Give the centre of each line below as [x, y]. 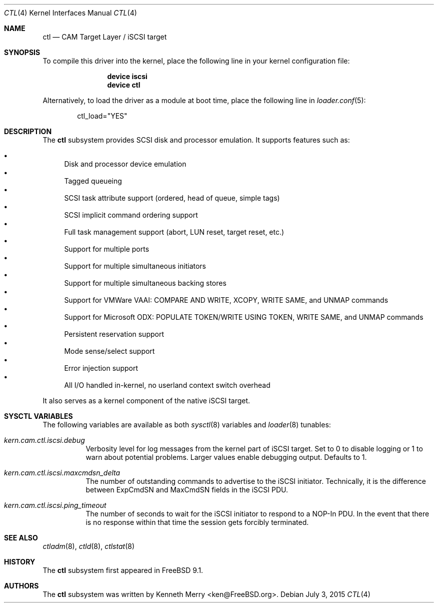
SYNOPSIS [22, 52]
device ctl [124, 85]
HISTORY [20, 562]
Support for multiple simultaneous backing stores [145, 283]
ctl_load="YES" [102, 116]
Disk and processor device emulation [125, 164]
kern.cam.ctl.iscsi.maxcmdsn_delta [62, 473]
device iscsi [127, 76]
